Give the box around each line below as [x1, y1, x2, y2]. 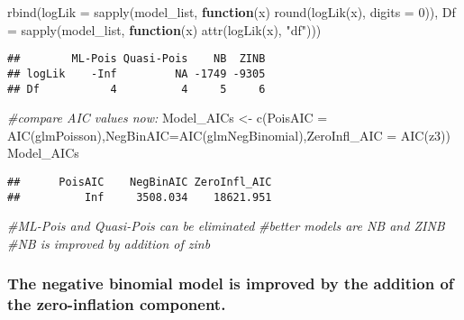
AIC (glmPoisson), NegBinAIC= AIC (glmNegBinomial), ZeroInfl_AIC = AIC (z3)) [7, 125, 451, 144]
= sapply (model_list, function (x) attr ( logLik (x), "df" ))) [7, 20, 322, 39]
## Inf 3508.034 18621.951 [7, 190, 272, 204]
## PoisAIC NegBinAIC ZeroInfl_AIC [7, 175, 272, 188]
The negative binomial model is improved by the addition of [7, 272, 454, 295]
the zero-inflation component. [7, 293, 226, 315]
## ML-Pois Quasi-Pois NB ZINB [7, 52, 266, 66]
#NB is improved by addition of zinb [7, 233, 211, 252]
